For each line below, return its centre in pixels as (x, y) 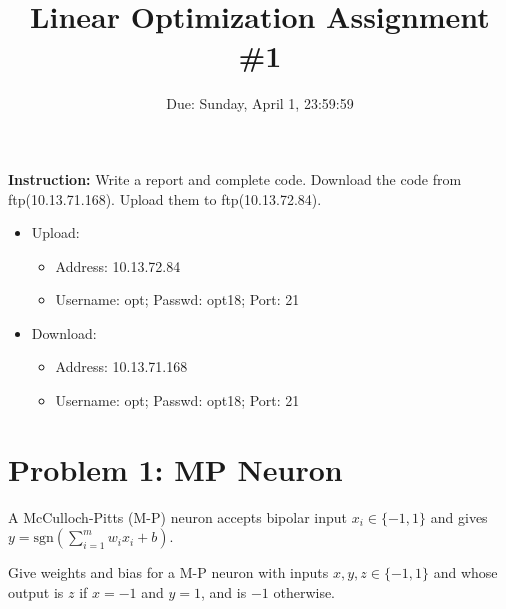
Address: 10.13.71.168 (121, 366)
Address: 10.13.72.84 (118, 265)
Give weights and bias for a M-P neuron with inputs (168, 572)
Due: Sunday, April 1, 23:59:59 (260, 103)
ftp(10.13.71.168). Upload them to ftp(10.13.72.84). (165, 198)
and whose (465, 572)
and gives (459, 516)
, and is (224, 591)
